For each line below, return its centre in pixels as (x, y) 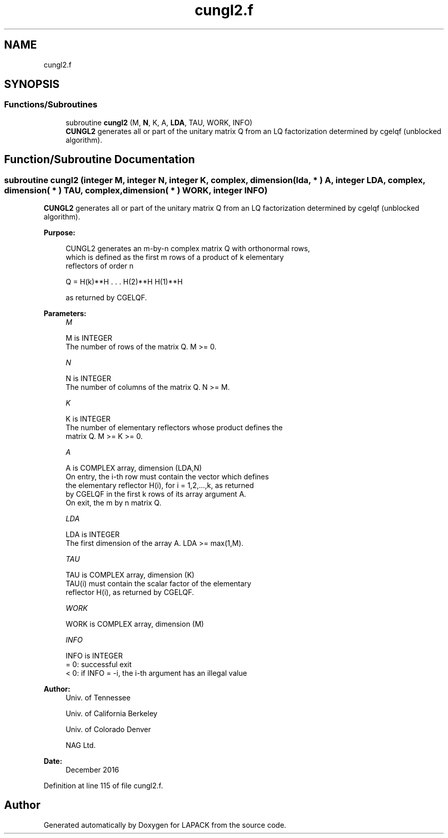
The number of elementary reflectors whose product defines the (174, 428)
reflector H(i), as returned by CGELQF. (130, 592)
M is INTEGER (89, 338)
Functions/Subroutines (51, 105)
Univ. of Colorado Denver (108, 730)
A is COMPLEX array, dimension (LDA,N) (134, 468)
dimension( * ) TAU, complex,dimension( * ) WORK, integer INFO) (136, 190)
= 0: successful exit (99, 665)
